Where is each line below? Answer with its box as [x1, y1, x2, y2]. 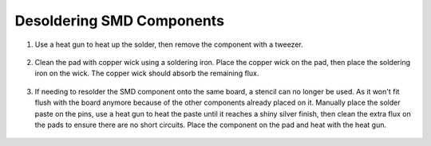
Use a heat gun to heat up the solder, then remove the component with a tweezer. [34, 40, 303, 49]
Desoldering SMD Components [14, 12, 225, 29]
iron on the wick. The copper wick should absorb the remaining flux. [34, 68, 259, 79]
